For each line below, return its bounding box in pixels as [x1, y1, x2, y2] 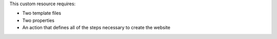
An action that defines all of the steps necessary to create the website [22, 25, 170, 31]
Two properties [22, 17, 55, 23]
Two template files [22, 10, 62, 16]
